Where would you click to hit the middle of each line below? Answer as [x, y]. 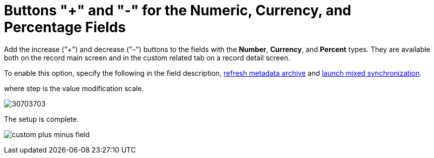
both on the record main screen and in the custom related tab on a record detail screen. [147, 57]
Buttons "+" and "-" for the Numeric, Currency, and [178, 10]
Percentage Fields [65, 27]
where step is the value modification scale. [74, 88]
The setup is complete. [41, 119]
